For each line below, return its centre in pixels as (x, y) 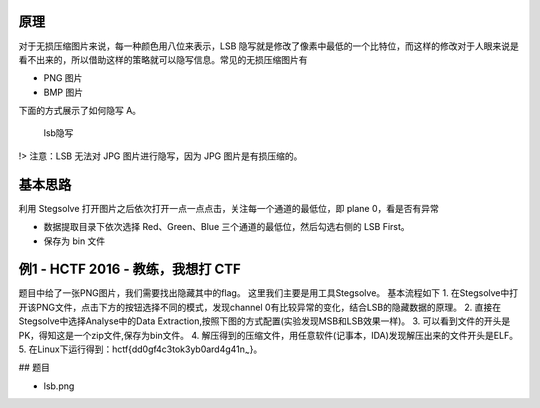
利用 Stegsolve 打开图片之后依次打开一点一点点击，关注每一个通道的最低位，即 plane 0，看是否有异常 (229, 208)
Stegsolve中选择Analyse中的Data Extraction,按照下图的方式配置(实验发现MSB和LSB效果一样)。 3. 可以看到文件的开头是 (264, 321)
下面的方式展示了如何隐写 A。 (80, 111)
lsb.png (59, 386)
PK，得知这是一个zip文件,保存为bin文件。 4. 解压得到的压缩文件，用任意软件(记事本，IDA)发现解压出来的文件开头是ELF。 (268, 335)
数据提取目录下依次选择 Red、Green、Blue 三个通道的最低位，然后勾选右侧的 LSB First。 (226, 227)
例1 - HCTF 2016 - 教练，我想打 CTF (130, 269)
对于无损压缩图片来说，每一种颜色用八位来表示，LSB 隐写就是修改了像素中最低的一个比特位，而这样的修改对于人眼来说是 (268, 46)
